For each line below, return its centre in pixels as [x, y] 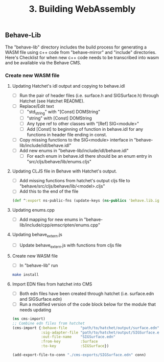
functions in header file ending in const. [67, 135]
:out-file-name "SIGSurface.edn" [78, 337]
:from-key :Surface [70, 341]
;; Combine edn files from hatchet [48, 323]
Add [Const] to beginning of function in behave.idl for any [85, 129]
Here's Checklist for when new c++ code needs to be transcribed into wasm [82, 57]
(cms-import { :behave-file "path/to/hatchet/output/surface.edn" [86, 328]
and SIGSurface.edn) [41, 299]
